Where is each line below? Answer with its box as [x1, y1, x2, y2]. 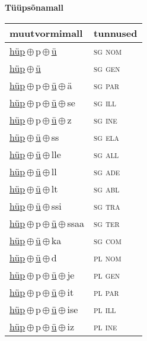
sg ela [94, 130, 119, 144]
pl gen [94, 267, 120, 282]
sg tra [94, 198, 120, 213]
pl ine [94, 319, 117, 333]
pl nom [94, 250, 122, 264]
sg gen [94, 61, 120, 75]
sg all [94, 147, 119, 161]
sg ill [94, 95, 116, 109]
